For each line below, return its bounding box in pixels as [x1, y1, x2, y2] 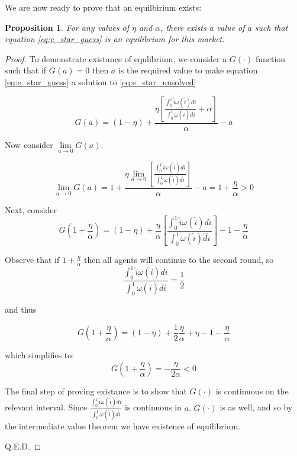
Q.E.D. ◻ [5, 439, 41, 452]
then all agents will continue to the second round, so [84, 253, 274, 265]
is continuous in [125, 401, 182, 413]
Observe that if [5, 253, 60, 265]
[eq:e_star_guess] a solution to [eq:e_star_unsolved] [5, 75, 196, 88]
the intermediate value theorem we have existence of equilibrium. [5, 420, 240, 432]
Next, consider [5, 203, 57, 216]
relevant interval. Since [5, 401, 88, 413]
